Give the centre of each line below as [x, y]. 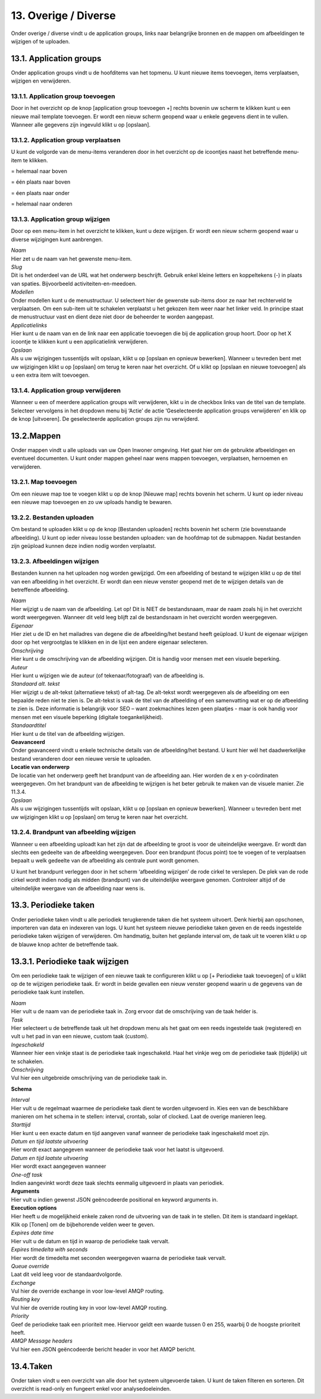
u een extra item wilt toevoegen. [51, 375]
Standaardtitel [29, 726]
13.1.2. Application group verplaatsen [66, 140]
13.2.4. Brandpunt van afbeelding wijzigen [73, 832]
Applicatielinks [29, 325]
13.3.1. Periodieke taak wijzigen [70, 961]
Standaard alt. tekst [35, 684]
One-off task [27, 1174]
